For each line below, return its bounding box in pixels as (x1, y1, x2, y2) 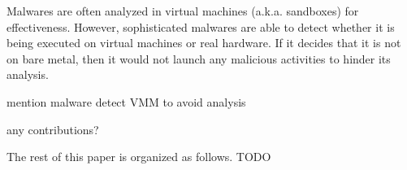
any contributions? (6, 120, 99, 137)
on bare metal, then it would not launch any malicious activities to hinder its (6, 50, 391, 67)
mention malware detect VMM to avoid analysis (6, 93, 246, 110)
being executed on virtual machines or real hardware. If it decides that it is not (6, 34, 401, 51)
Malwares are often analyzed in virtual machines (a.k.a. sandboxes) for (6, 2, 359, 19)
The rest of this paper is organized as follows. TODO (6, 148, 271, 165)
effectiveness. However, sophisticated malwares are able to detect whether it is (6, 18, 395, 35)
